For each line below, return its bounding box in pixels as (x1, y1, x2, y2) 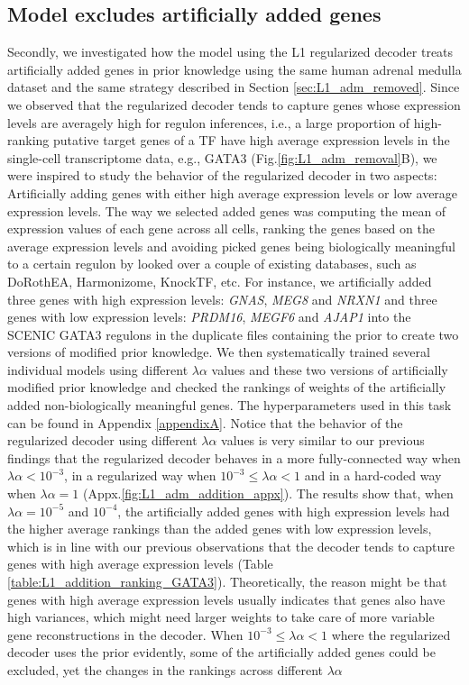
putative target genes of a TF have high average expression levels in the (53, 131, 450, 150)
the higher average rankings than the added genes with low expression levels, (7, 519, 432, 538)
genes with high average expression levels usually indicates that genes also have (7, 589, 446, 608)
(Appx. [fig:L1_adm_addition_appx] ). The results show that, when (83, 484, 454, 503)
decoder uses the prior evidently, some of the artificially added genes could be (7, 643, 436, 662)
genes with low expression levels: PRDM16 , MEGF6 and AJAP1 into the (7, 307, 411, 326)
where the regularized (331, 625, 451, 644)
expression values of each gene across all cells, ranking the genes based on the (7, 219, 435, 238)
